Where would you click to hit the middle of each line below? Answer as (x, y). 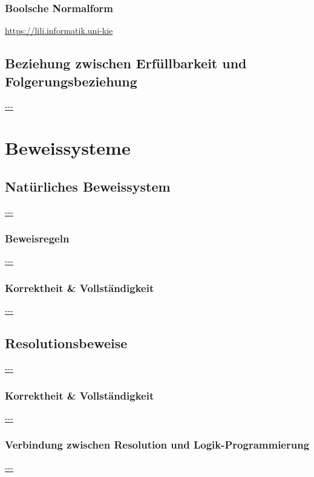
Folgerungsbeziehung (71, 81)
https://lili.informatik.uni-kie (59, 31)
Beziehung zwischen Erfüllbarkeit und (126, 63)
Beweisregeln (37, 238)
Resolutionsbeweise (66, 343)
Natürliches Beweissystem (88, 186)
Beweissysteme (68, 148)
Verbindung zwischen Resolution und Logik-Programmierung (157, 445)
